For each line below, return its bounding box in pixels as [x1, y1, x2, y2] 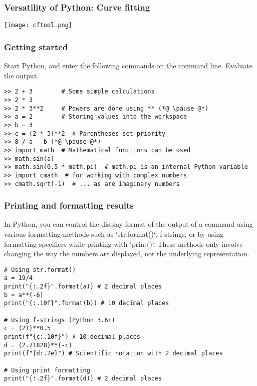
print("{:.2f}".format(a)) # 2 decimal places [4, 283, 162, 291]
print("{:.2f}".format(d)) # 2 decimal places [4, 375, 162, 382]
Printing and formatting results [4, 199, 134, 212]
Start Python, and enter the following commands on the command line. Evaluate [4, 60, 252, 71]
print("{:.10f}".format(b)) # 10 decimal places [4, 300, 169, 307]
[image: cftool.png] [4, 22, 73, 29]
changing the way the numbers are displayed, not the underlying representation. [4, 248, 249, 259]
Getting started [4, 40, 68, 53]
